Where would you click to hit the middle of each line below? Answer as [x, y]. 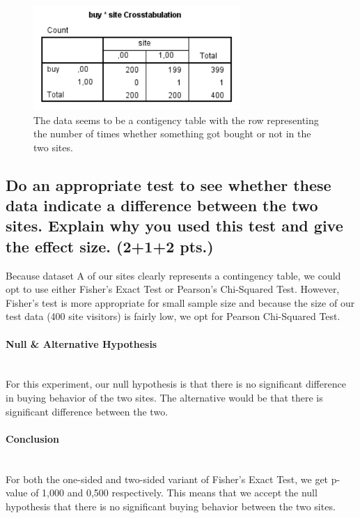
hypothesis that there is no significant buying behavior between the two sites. [171, 506]
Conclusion [33, 438]
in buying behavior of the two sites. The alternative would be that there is [164, 398]
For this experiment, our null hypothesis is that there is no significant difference [176, 384]
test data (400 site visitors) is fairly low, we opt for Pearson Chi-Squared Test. [173, 316]
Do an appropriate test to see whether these [169, 184]
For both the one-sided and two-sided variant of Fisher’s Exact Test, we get [167, 479]
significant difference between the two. [87, 411]
